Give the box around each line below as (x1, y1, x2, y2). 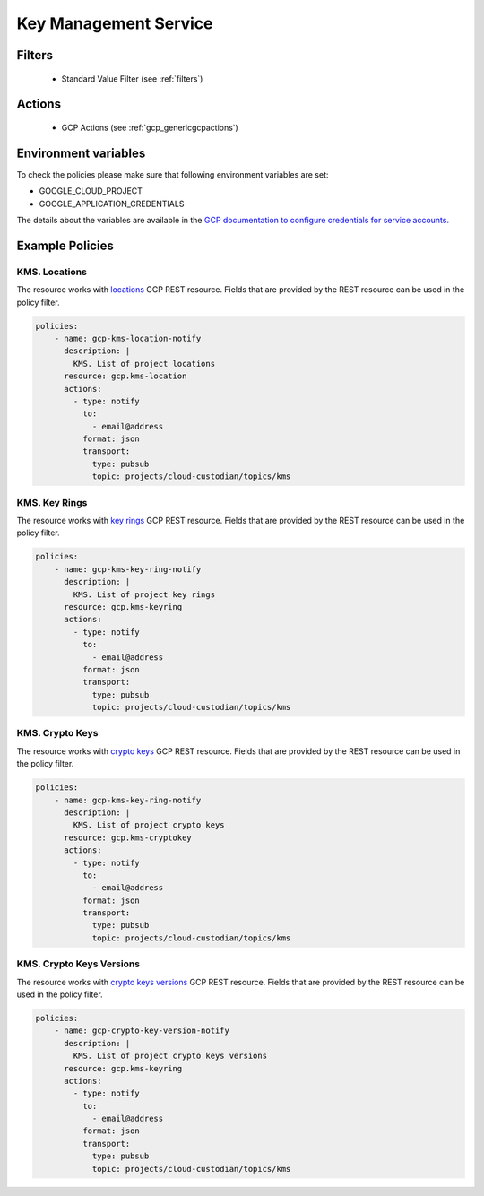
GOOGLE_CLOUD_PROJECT (39, 186, 143, 196)
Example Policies (16, 238, 114, 253)
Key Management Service (16, 13, 214, 33)
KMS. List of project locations (73, 359, 215, 368)
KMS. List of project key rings (73, 589, 215, 600)
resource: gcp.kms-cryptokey (64, 832, 192, 843)
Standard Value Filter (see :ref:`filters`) (61, 73, 203, 84)
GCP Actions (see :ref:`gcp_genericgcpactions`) (61, 122, 239, 133)
